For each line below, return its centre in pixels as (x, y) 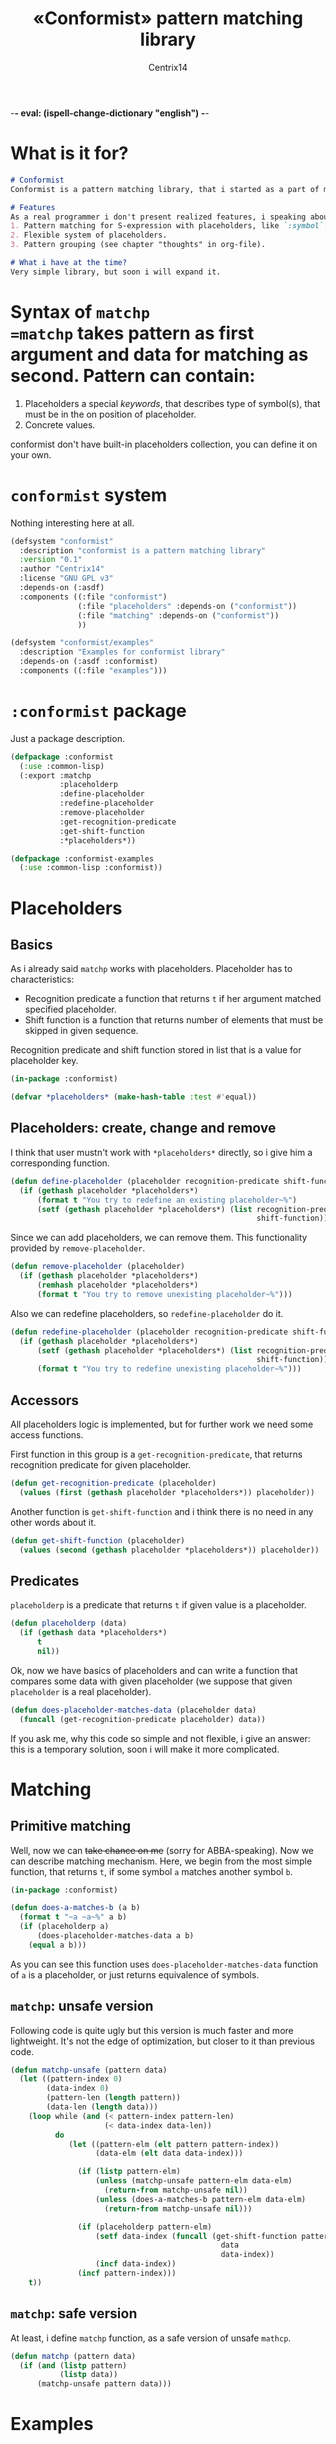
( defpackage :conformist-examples (82, 858)
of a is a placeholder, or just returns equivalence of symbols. (135, 1974)
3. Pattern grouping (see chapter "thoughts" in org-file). (138, 245)
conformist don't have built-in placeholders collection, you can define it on (164, 444)
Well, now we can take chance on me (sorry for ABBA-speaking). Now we (162, 1850)
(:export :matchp (55, 775)
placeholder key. (44, 1061)
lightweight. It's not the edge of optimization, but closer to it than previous (162, 2041)
